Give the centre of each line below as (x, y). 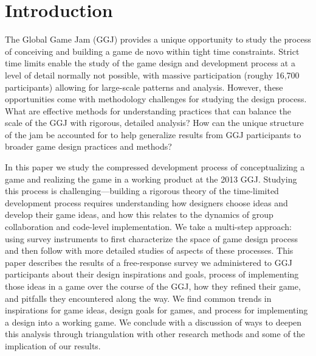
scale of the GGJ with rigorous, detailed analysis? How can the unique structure (154, 123)
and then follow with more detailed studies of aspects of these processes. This (149, 250)
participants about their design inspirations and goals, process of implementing (152, 274)
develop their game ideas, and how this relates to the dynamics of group (139, 215)
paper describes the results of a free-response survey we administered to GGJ (149, 262)
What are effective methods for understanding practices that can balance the (148, 110)
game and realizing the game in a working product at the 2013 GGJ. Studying (151, 179)
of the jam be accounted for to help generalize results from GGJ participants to (153, 134)
